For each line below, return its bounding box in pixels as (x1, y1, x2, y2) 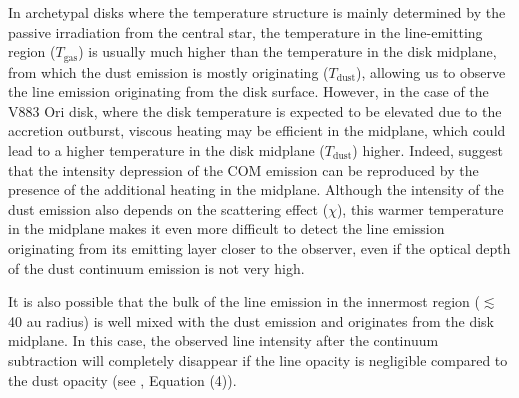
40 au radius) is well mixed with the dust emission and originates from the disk (8, 310, 494, 331)
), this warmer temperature (336, 198, 504, 219)
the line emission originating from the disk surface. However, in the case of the (8, 81, 489, 102)
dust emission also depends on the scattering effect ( (8, 198, 329, 219)
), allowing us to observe (356, 61, 506, 82)
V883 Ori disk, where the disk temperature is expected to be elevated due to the (8, 100, 502, 121)
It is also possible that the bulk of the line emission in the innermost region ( (8, 291, 480, 312)
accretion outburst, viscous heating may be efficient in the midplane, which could (8, 120, 506, 141)
